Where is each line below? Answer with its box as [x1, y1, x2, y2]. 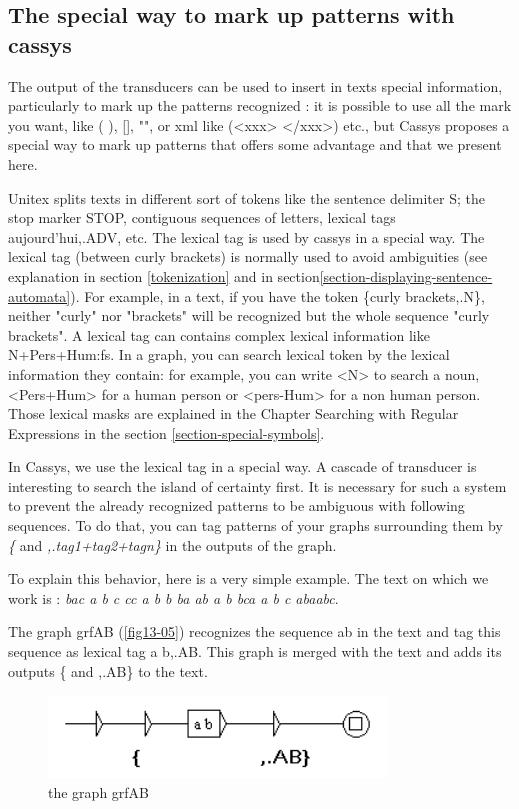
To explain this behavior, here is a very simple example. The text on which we [8, 568, 489, 589]
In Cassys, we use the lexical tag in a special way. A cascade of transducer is [8, 456, 477, 477]
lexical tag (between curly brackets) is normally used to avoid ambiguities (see [8, 246, 488, 267]
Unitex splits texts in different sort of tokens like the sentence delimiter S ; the [8, 187, 485, 208]
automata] [8, 285, 71, 306]
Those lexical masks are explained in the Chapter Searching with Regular [8, 403, 459, 424]
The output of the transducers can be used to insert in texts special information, [8, 75, 503, 96]
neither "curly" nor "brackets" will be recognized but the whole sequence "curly [8, 305, 490, 326]
